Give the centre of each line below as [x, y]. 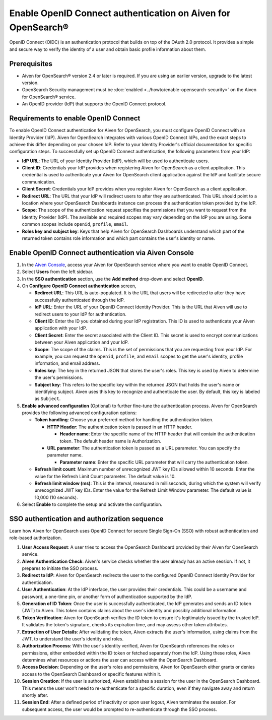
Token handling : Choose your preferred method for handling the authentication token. [124, 420]
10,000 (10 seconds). [56, 497]
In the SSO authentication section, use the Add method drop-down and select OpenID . [113, 279]
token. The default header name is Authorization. [110, 441]
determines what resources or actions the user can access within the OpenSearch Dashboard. [120, 660]
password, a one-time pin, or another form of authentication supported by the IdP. [107, 597]
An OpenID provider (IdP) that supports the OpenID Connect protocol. [94, 104]
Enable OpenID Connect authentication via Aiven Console [101, 253]
